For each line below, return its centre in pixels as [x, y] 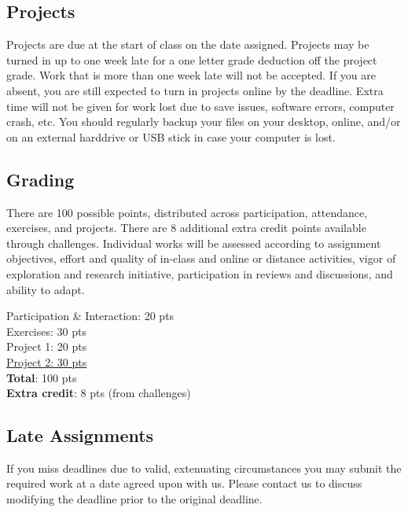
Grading [40, 179]
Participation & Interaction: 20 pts [90, 316]
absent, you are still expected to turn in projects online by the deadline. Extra [195, 90]
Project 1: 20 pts [47, 346]
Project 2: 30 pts [47, 361]
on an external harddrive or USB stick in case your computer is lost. [171, 136]
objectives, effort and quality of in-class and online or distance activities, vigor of [201, 258]
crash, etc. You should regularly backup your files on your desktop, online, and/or [204, 122]
